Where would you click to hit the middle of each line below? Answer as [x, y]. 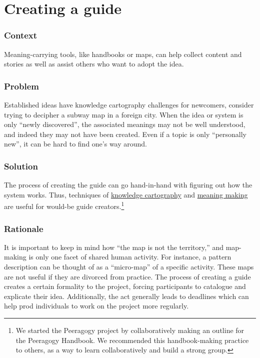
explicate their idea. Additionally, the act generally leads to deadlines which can [126, 296]
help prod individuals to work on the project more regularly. [96, 306]
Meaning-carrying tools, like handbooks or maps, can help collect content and [123, 54]
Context [21, 35]
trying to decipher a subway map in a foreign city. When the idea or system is [124, 114]
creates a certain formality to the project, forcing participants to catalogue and [125, 286]
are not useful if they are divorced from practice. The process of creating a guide [127, 276]
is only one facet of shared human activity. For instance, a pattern [130, 257]
